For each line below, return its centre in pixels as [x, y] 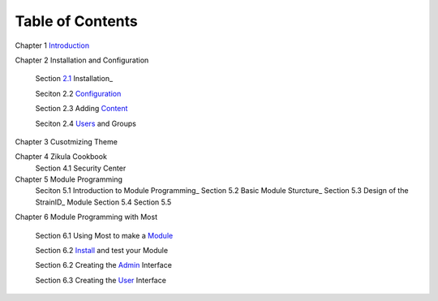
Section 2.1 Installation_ [74, 79]
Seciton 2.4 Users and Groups [86, 123]
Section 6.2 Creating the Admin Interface [103, 265]
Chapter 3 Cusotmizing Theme [66, 141]
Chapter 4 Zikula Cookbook [61, 157]
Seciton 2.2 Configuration [78, 93]
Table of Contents [76, 21]
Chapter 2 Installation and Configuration [82, 60]
